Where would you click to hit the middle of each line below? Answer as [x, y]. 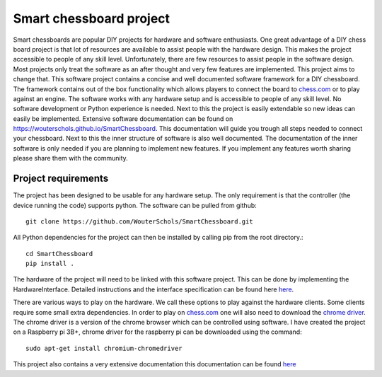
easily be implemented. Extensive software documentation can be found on [123, 118]
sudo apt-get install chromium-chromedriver [104, 348]
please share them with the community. [71, 158]
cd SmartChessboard [59, 254]
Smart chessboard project [91, 18]
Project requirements [61, 179]
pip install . [50, 264]
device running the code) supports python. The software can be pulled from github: [135, 205]
